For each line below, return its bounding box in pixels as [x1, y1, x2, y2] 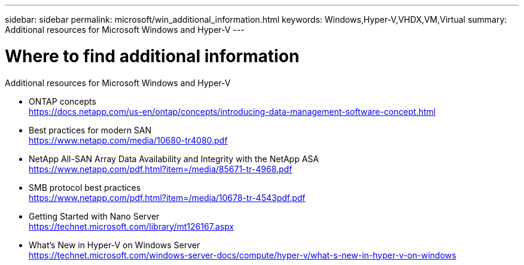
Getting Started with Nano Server [29, 211, 160, 221]
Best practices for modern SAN [29, 124, 152, 135]
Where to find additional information [5, 45, 300, 66]
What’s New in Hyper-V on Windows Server [29, 239, 200, 250]
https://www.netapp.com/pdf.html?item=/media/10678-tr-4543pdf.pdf [29, 192, 306, 203]
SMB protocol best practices [29, 182, 141, 193]
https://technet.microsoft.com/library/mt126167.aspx [29, 221, 234, 232]
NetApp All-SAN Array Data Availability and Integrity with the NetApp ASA [29, 153, 319, 164]
